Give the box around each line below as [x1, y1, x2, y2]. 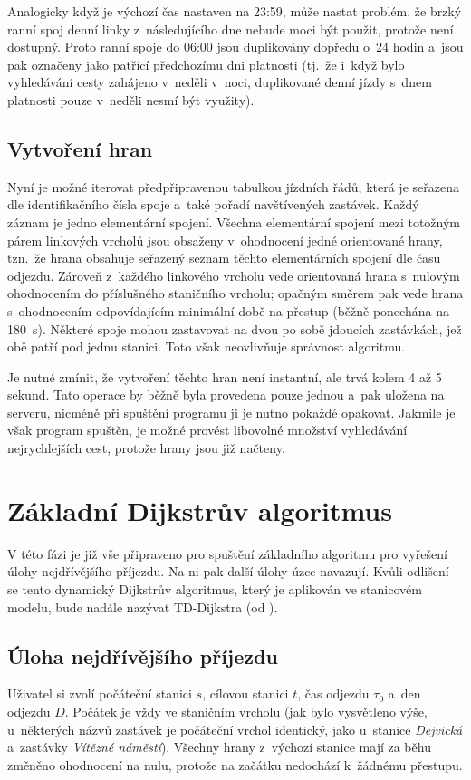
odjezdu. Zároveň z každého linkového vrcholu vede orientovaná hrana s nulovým [7, 265, 460, 284]
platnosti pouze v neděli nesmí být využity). [7, 90, 255, 109]
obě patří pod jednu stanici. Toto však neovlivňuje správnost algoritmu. [7, 337, 406, 356]
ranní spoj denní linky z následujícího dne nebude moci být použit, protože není [7, 19, 454, 38]
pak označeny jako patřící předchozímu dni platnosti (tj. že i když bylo [7, 54, 405, 73]
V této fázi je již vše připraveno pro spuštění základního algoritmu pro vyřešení [7, 544, 447, 563]
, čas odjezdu [297, 684, 370, 703]
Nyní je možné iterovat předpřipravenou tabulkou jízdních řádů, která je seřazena [7, 177, 459, 196]
